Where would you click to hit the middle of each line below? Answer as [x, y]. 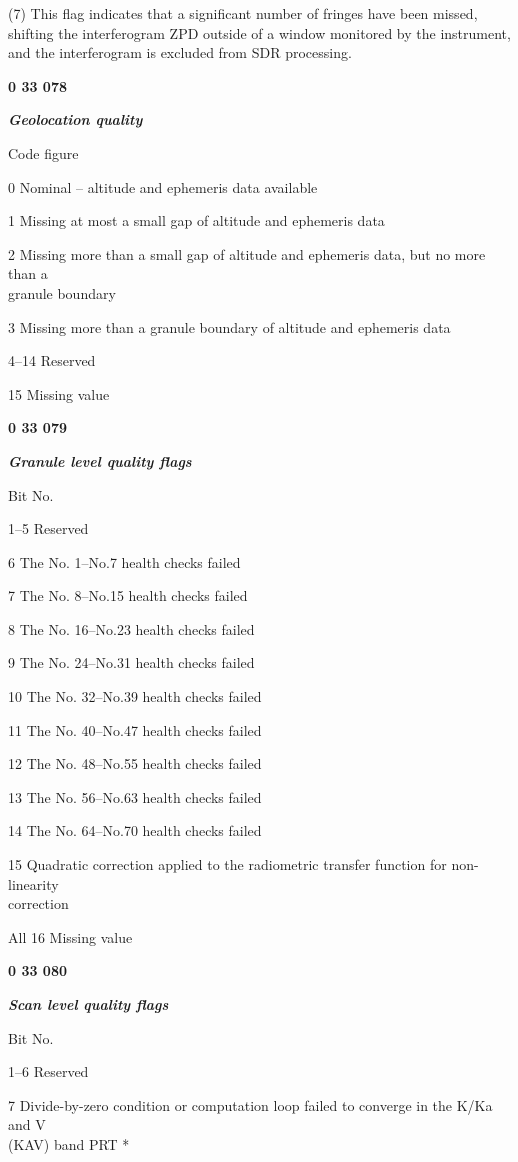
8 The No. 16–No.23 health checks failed [131, 628]
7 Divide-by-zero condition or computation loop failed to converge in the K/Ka [250, 1104]
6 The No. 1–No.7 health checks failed [124, 561]
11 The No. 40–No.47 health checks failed [135, 729]
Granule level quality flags [100, 460]
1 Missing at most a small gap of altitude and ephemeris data [196, 220]
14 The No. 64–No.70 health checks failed [135, 830]
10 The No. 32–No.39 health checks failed [135, 696]
